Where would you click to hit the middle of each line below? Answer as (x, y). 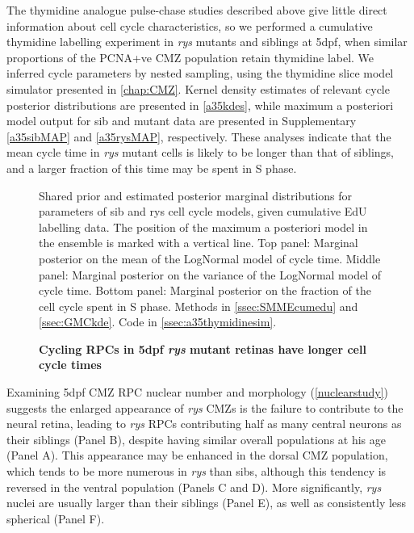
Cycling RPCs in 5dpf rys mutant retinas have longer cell (203, 348)
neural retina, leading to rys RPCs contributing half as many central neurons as (204, 424)
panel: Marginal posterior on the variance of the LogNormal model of (210, 274)
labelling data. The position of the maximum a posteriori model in (203, 227)
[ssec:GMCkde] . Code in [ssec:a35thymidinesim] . (158, 322)
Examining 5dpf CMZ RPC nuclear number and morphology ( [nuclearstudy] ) (198, 392)
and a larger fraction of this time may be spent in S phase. (152, 168)
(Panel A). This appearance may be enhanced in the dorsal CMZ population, (197, 455)
